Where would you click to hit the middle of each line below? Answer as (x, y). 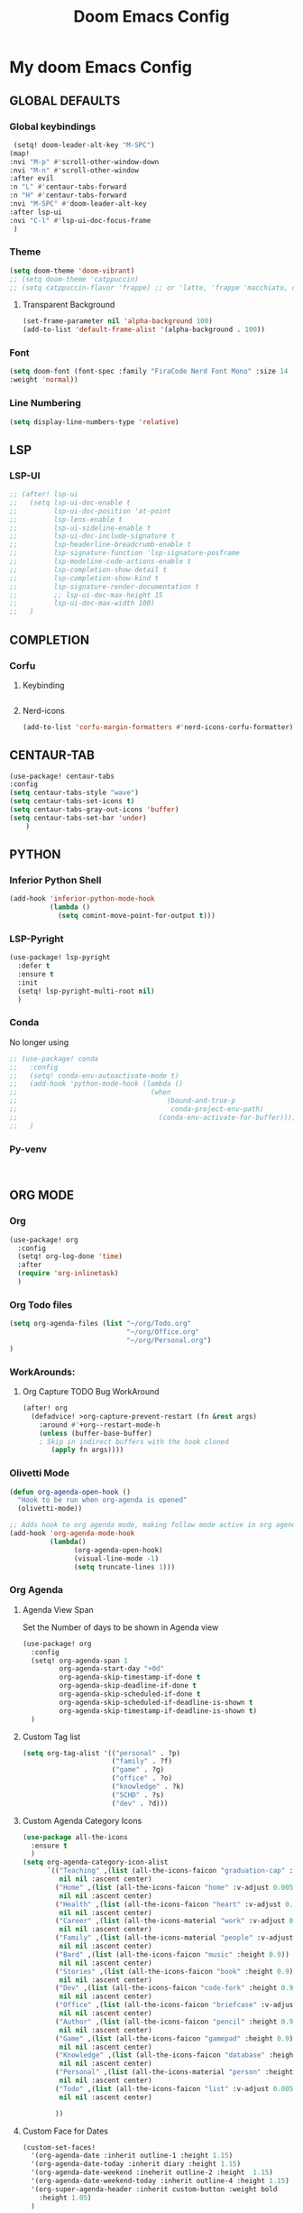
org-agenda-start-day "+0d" (112, 1669)
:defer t (34, 966)
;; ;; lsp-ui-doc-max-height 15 (87, 595)
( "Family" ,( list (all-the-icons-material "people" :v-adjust (174, 1938)
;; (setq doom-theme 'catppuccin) (74, 279)
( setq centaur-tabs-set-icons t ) (72, 801)
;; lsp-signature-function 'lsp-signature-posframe (125, 553)
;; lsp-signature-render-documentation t (105, 587)
